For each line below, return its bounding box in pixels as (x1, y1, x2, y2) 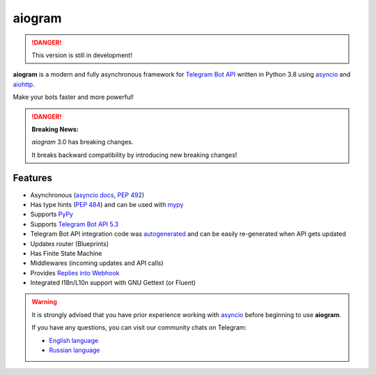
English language (49, 336, 99, 344)
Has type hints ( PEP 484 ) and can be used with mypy (30, 200, 184, 208)
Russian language (49, 346, 100, 355)
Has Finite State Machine (30, 249, 102, 257)
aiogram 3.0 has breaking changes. (31, 138, 134, 146)
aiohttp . (13, 80, 35, 89)
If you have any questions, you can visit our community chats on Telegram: (31, 323, 247, 332)
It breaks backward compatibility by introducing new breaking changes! (31, 151, 237, 159)
